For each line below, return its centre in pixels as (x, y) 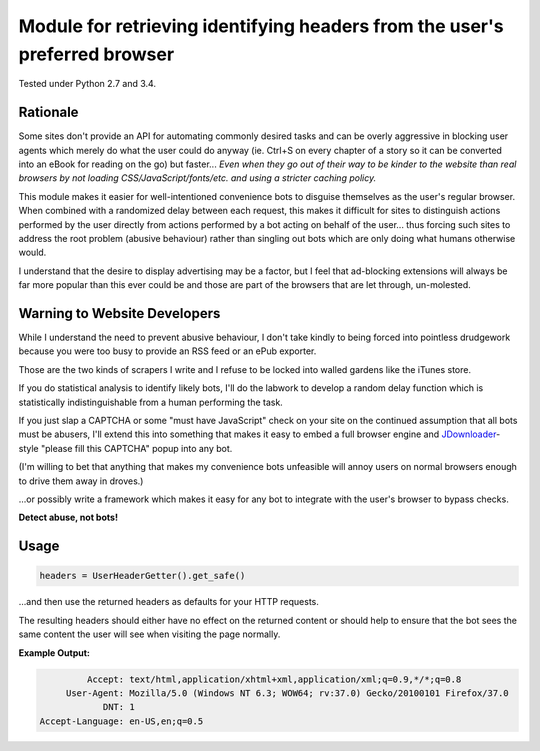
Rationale (48, 112)
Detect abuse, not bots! (68, 517)
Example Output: (54, 652)
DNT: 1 (118, 707)
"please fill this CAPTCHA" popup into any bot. (136, 448)
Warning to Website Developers (119, 313)
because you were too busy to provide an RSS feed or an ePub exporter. (167, 351)
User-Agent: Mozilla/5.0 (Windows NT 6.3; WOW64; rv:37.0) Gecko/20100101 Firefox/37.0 (287, 693)
